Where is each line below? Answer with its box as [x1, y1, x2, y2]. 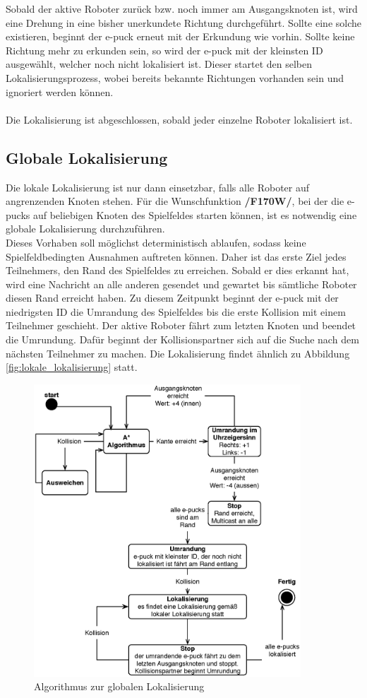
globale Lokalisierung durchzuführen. [6, 221, 165, 236]
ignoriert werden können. [6, 84, 114, 99]
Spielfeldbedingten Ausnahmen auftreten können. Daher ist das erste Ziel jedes [6, 249, 347, 264]
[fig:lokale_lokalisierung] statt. [6, 360, 138, 374]
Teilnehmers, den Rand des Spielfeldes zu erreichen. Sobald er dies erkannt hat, [6, 263, 349, 278]
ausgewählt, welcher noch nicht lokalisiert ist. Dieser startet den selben [6, 57, 312, 71]
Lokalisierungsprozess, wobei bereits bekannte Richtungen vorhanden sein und [6, 70, 344, 85]
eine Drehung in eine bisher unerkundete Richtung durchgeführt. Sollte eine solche [6, 15, 361, 30]
